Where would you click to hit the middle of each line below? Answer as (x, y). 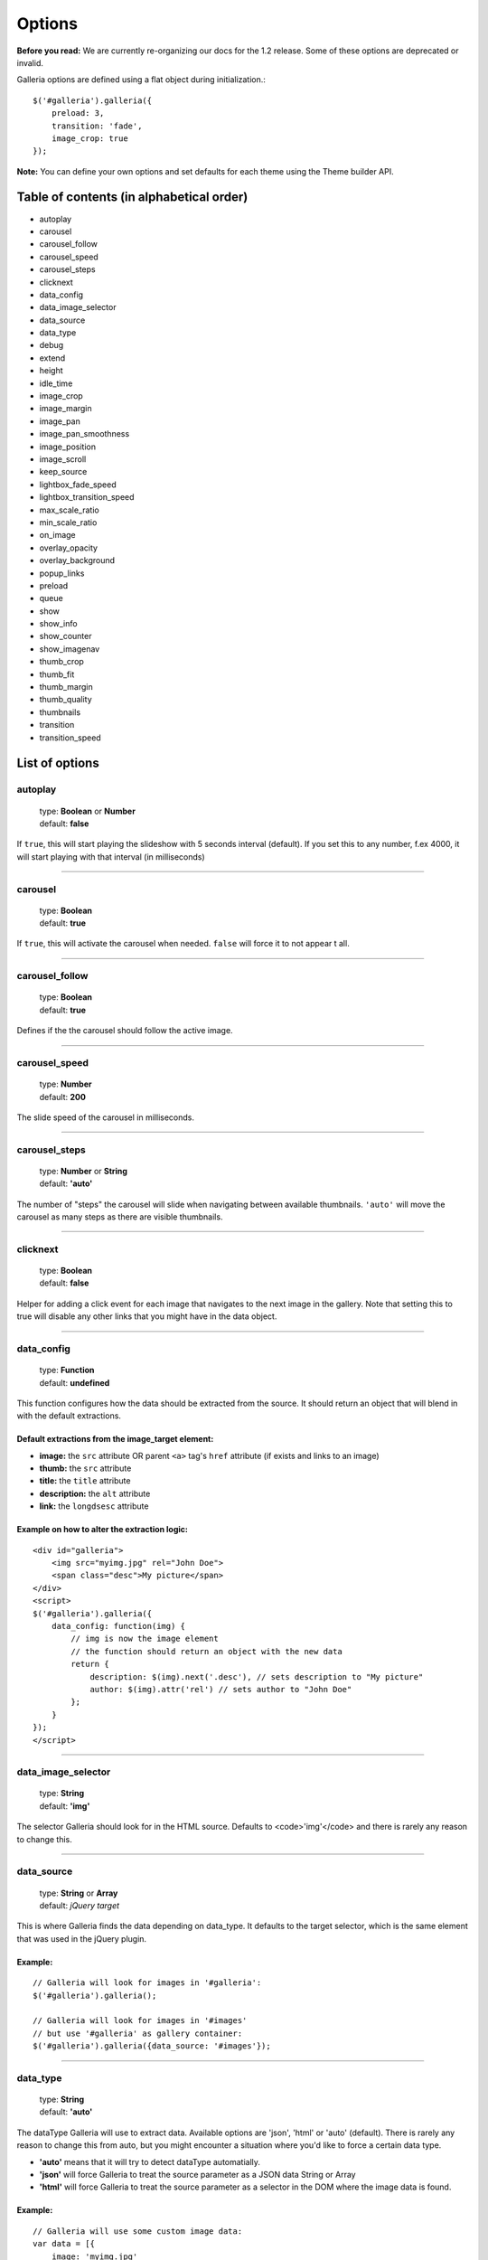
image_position (68, 447)
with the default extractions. (69, 1416)
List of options (58, 763)
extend (52, 358)
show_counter (66, 636)
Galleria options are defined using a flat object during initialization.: (141, 80)
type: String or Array (79, 1893)
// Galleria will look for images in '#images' (140, 2021)
